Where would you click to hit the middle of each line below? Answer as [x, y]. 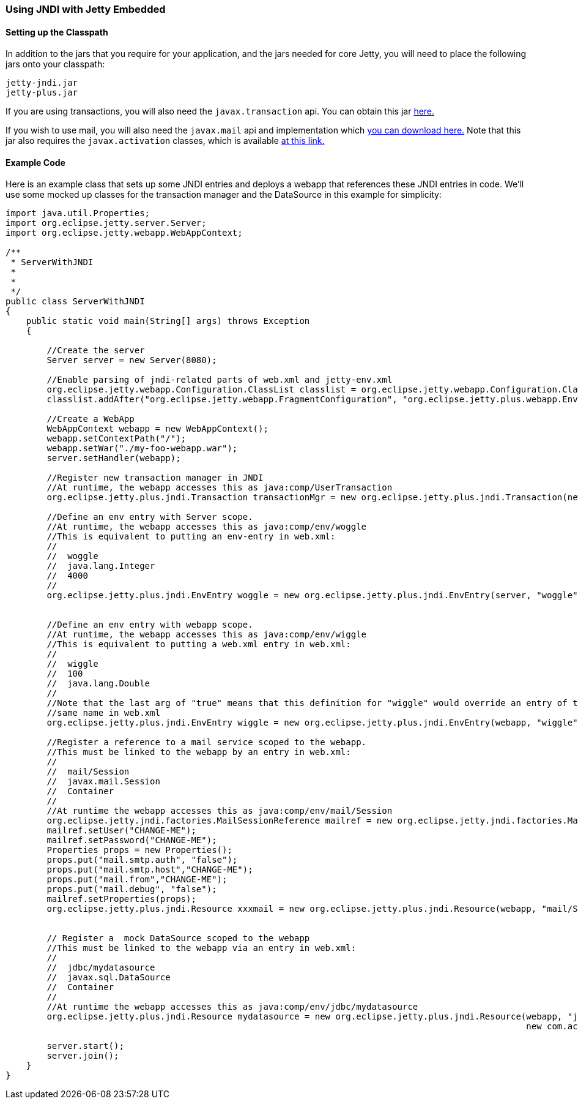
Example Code [35, 162]
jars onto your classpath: [55, 64]
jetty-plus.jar [42, 93]
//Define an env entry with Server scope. [150, 517]
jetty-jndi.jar [42, 83]
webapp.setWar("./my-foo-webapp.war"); [142, 449]
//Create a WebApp [91, 419]
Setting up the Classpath [57, 32]
